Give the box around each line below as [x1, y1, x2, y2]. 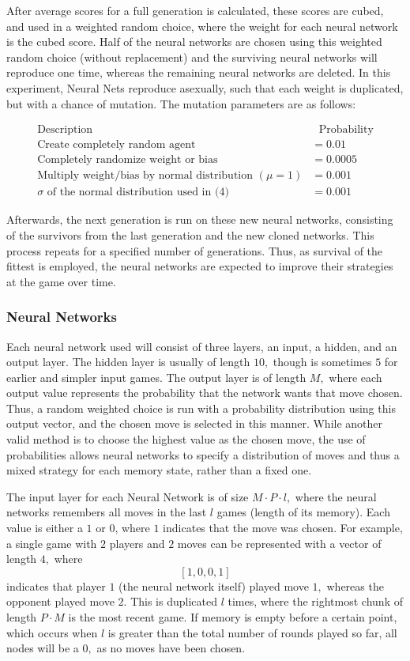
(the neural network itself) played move [118, 577, 309, 594]
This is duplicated [130, 593, 217, 610]
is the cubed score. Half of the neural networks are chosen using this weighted [6, 33, 382, 50]
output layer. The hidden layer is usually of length [6, 353, 250, 370]
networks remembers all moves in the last [6, 504, 207, 520]
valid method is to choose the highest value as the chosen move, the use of [6, 431, 366, 448]
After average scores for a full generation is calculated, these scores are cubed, [6, 2, 384, 18]
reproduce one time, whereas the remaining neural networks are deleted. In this [6, 64, 391, 81]
